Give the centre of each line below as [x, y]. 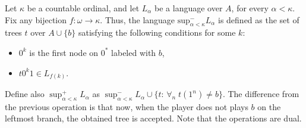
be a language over [189, 8]
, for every [250, 8]
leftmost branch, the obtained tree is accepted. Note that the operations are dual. [153, 118]
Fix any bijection [36, 19]
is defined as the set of [258, 19]
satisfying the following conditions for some [157, 32]
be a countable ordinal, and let [83, 8]
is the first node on [64, 52]
